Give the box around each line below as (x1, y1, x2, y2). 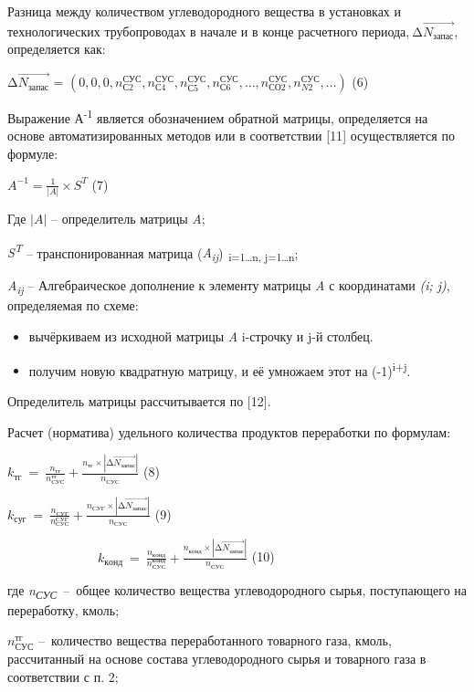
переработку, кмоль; (7, 600, 120, 619)
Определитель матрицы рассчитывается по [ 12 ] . (7, 391, 271, 410)
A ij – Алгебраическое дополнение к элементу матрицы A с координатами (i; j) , (7, 276, 450, 298)
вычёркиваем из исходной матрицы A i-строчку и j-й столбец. (28, 327, 374, 346)
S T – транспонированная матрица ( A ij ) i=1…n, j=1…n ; (7, 240, 299, 265)
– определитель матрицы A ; (50, 208, 205, 227)
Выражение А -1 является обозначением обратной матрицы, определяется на (7, 106, 428, 127)
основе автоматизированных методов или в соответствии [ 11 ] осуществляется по (7, 126, 455, 145)
